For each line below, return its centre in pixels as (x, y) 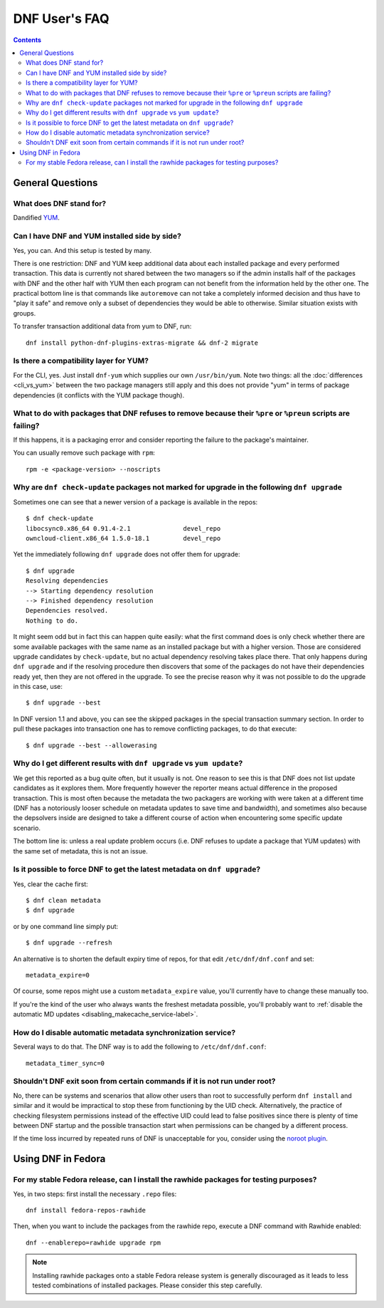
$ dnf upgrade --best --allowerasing (92, 745)
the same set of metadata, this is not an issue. (81, 851)
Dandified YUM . (37, 218)
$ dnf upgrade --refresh (69, 943)
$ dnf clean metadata (63, 900)
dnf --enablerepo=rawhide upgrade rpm (94, 1242)
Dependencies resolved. (67, 611)
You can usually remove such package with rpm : (84, 453)
